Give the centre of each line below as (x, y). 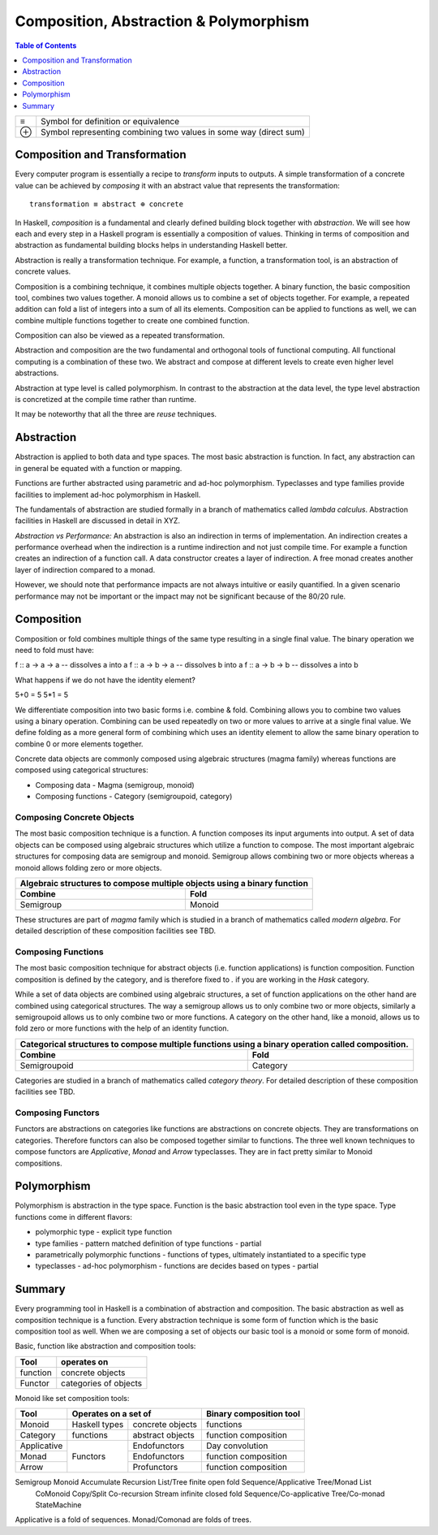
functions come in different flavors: (74, 1217)
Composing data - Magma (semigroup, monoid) (115, 785)
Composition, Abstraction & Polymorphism (162, 21)
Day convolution (237, 1446)
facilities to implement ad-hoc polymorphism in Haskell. (108, 495)
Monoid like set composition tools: (72, 1398)
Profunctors (155, 1468)
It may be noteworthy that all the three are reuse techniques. (116, 414)
